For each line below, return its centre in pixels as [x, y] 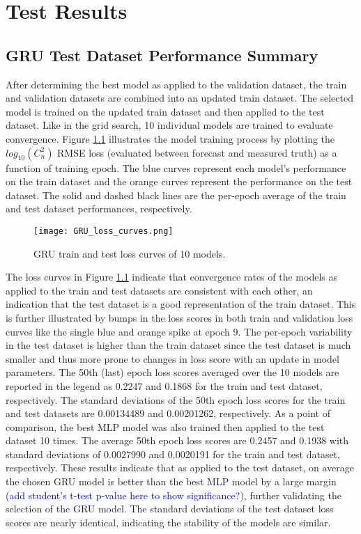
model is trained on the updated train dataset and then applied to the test [165, 111]
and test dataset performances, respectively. [99, 209]
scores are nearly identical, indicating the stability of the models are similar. [168, 522]
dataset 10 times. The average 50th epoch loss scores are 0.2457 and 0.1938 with [177, 440]
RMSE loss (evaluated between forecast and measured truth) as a [197, 152]
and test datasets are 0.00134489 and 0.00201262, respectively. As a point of [168, 413]
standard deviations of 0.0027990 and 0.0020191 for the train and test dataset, [173, 454]
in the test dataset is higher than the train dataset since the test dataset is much [178, 345]
